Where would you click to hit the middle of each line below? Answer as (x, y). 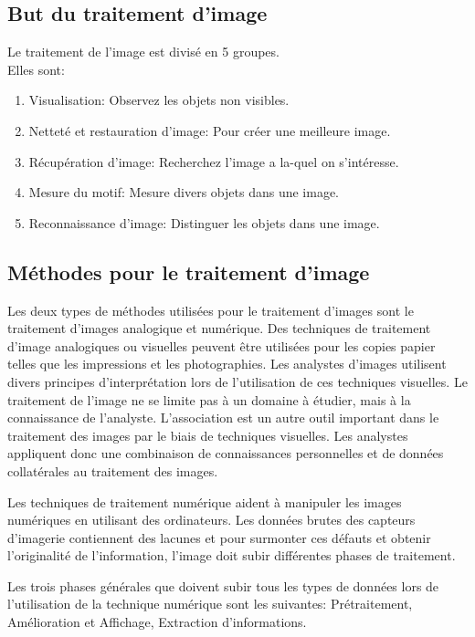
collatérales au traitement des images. (113, 470)
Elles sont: (36, 69)
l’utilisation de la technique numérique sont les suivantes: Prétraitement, (210, 604)
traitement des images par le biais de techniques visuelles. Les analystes (208, 435)
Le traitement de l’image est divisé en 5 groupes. (143, 52)
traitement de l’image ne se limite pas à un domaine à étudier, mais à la (209, 399)
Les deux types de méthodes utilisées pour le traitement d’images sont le (211, 310)
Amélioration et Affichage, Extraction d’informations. (157, 622)
